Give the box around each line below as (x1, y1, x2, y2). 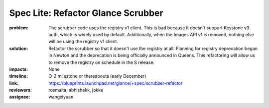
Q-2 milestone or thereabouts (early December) (48, 73, 146, 79)
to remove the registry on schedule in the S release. (48, 59, 155, 65)
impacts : (9, 66, 28, 72)
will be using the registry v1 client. (48, 39, 118, 45)
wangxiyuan (48, 94, 74, 100)
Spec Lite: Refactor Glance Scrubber (9, 7, 164, 18)
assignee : (9, 94, 30, 100)
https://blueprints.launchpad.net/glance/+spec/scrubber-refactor (48, 80, 183, 86)
